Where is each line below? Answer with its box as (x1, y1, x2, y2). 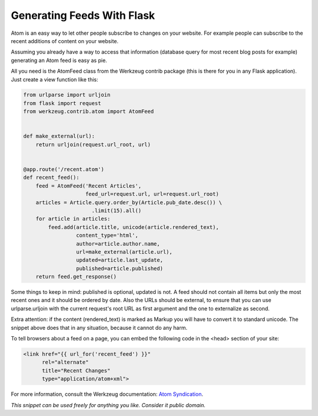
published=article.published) (75, 265, 163, 271)
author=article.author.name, (75, 240, 160, 247)
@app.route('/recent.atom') (23, 166, 104, 172)
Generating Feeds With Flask (11, 9, 155, 22)
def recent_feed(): (23, 174, 79, 181)
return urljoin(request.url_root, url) (35, 141, 151, 148)
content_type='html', (75, 232, 138, 239)
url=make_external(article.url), (75, 248, 173, 255)
